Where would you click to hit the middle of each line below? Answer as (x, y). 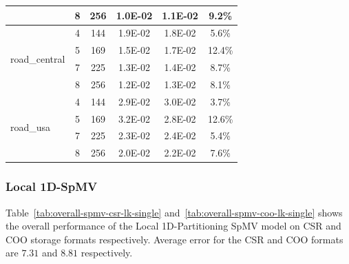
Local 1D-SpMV (52, 186)
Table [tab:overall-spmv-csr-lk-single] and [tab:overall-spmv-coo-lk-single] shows (174, 212)
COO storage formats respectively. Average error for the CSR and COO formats (174, 239)
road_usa (31, 126)
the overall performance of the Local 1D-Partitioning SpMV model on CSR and (173, 226)
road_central (38, 58)
